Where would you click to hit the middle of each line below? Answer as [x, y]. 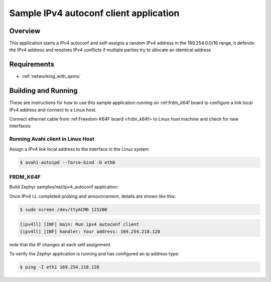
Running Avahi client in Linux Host [52, 139]
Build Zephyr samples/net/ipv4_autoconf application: [64, 187]
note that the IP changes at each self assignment [60, 244]
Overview [25, 31]
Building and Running [43, 91]
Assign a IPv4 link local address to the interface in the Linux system [79, 149]
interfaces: [21, 126]
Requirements [32, 65]
